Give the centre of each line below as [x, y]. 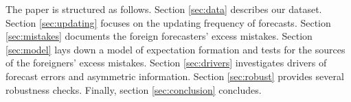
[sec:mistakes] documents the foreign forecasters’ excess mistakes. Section [159, 36]
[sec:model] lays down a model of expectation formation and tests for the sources [175, 49]
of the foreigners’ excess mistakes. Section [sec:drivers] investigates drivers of [166, 63]
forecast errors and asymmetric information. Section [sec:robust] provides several [175, 76]
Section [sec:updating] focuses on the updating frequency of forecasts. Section [168, 22]
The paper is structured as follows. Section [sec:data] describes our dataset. [164, 9]
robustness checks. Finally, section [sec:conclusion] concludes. [134, 89]
